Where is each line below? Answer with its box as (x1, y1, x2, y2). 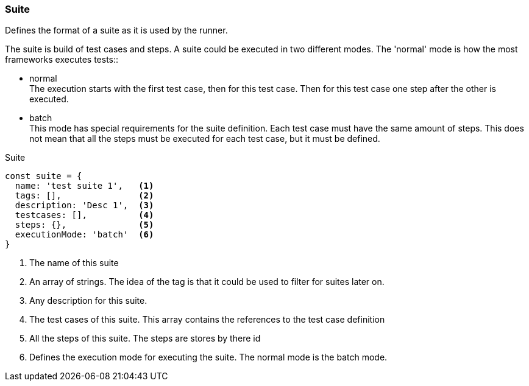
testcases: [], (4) (15, 210, 154, 220)
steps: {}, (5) (15, 220, 154, 230)
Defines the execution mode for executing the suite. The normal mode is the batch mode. (29, 352, 388, 363)
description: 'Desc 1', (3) (15, 200, 154, 211)
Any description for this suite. (29, 295, 147, 306)
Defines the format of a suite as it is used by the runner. (5, 25, 228, 36)
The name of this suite (29, 258, 119, 268)
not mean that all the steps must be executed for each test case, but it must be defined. (29, 133, 380, 144)
